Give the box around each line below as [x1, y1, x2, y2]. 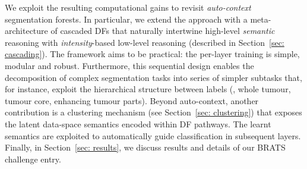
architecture [5, 24, 48, 37]
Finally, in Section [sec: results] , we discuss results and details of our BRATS [5, 141, 286, 154]
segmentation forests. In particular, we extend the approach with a [5, 12, 248, 25]
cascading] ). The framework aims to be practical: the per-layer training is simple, [5, 48, 300, 60]
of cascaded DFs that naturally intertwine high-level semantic [50, 24, 275, 37]
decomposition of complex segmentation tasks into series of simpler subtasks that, [5, 71, 302, 83]
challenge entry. [5, 152, 61, 165]
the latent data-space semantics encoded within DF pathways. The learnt [5, 117, 271, 130]
